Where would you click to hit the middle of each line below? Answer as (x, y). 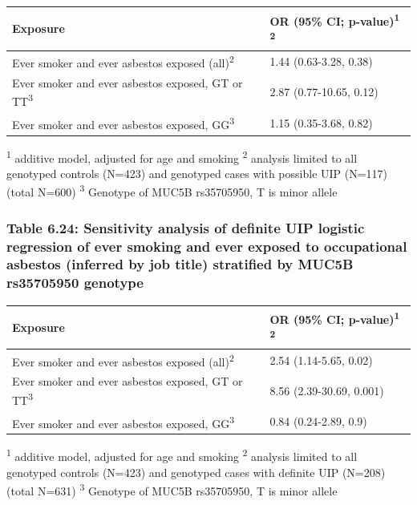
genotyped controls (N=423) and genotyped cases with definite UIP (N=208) (196, 472)
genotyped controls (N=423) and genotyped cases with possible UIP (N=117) (197, 173)
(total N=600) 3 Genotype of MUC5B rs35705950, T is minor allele (172, 191)
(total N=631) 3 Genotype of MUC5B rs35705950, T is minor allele (172, 489)
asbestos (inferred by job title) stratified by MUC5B (180, 264)
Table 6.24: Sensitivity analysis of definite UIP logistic (186, 227)
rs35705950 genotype (75, 283)
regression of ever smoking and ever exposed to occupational (207, 246)
